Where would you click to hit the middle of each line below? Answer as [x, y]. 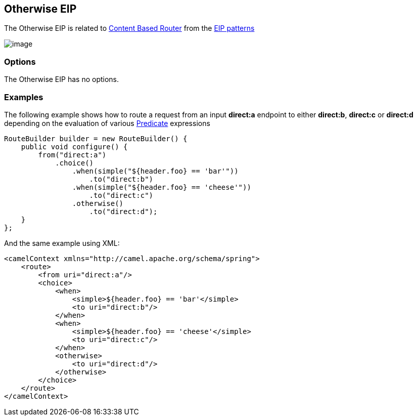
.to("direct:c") [121, 195]
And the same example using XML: [62, 243]
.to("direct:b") [121, 179]
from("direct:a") [72, 155]
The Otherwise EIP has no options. [62, 79]
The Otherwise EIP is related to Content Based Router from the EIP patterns [129, 28]
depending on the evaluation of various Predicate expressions [107, 123]
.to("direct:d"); [123, 211]
